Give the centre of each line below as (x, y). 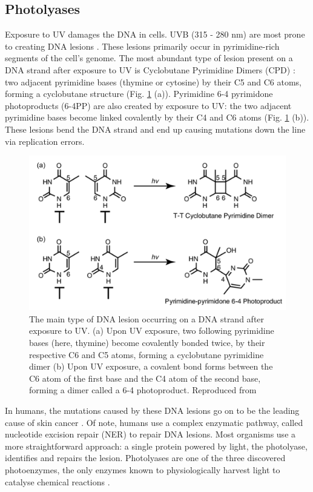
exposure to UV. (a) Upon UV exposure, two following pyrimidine (152, 331)
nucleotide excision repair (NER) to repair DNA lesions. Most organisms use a (150, 434)
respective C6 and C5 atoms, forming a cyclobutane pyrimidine (147, 354)
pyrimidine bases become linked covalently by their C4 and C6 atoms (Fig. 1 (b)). (157, 117)
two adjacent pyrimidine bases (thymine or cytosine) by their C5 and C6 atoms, (153, 81)
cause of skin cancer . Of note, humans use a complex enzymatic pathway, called (154, 422)
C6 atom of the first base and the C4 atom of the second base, (145, 378)
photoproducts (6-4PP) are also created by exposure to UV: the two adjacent (148, 105)
